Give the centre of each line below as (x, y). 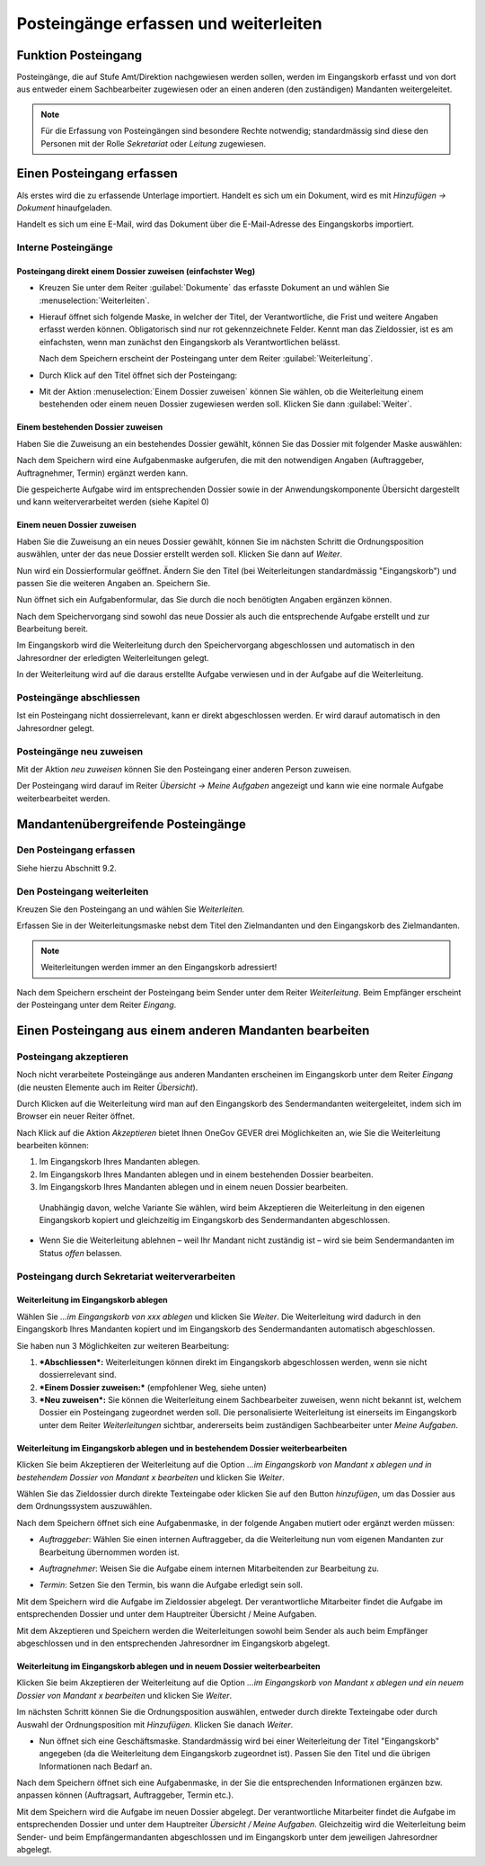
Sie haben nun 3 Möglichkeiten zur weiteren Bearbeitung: (123, 1345)
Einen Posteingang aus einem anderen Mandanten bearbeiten (193, 1030)
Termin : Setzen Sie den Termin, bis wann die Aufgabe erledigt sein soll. (171, 1585)
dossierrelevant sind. (78, 1375)
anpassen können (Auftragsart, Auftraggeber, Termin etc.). (125, 1795)
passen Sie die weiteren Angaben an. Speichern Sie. (114, 583)
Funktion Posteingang (79, 55)
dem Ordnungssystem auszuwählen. (84, 1506)
